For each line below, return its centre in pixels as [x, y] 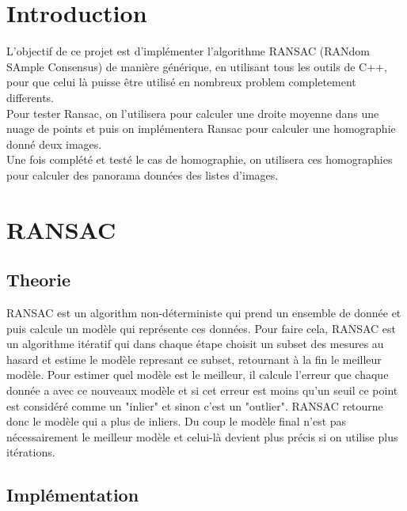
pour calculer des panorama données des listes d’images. [143, 174]
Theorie [39, 280]
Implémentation [73, 495]
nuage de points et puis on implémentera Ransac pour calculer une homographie [201, 129]
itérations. [31, 452]
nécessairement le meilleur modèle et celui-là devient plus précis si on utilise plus [202, 436]
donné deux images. [54, 144]
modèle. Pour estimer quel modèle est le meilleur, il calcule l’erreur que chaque [198, 375]
